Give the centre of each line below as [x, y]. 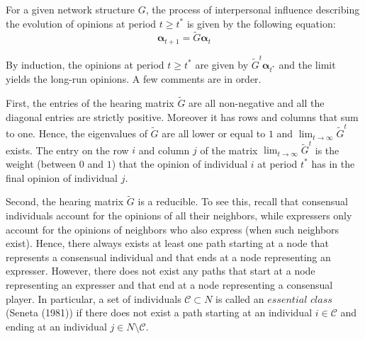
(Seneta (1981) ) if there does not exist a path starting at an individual [159, 312]
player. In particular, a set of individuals [94, 298]
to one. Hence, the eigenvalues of [77, 133]
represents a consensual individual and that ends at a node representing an [168, 257]
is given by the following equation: [261, 23]
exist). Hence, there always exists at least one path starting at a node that [167, 243]
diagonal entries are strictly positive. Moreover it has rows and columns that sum [182, 116]
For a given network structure [71, 9]
